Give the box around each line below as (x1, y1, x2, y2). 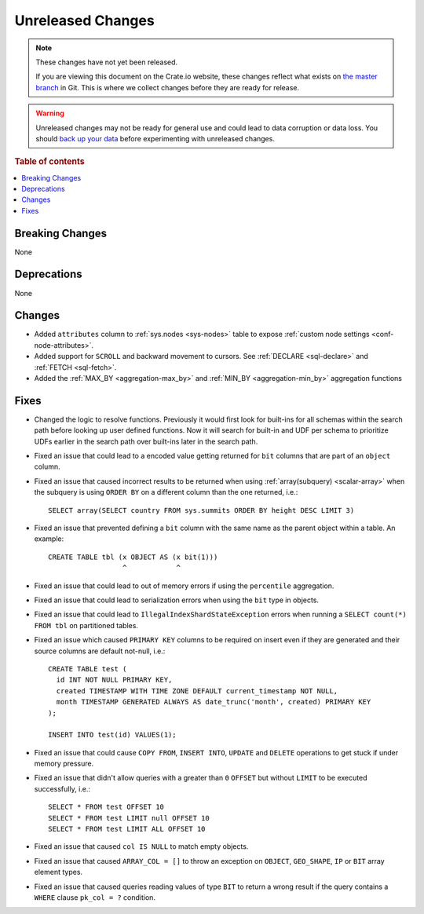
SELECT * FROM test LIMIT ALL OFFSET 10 (48, 824, 206, 834)
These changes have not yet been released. (35, 57, 178, 67)
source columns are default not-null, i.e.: (34, 646, 166, 656)
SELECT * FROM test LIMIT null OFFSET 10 (48, 813, 210, 822)
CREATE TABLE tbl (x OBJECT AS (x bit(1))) (48, 552, 218, 561)
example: (34, 534, 64, 543)
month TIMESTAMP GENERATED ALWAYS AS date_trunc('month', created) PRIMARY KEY (56, 697, 371, 707)
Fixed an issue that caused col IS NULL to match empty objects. (34, 842, 249, 851)
